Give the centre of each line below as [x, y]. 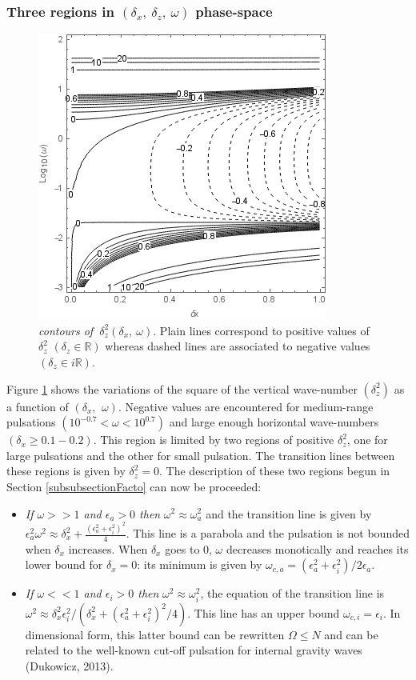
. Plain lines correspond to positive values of [261, 330]
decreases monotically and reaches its [317, 548]
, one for [367, 440]
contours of [66, 330]
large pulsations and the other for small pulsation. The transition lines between [201, 455]
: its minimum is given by [200, 564]
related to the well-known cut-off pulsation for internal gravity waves [194, 650]
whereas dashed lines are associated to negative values [238, 346]
